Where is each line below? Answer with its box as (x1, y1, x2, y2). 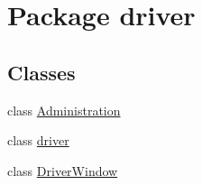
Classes (7, 58, 76, 86)
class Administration (7, 100, 121, 119)
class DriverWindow (7, 161, 118, 180)
